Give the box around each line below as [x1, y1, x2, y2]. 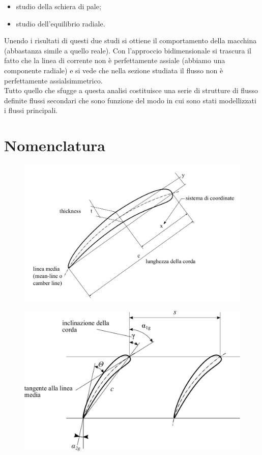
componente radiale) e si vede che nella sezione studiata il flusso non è [4, 65, 223, 75]
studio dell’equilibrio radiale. [16, 18, 105, 29]
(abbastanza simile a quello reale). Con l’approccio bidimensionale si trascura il [4, 45, 251, 55]
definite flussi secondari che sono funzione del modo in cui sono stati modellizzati [4, 95, 256, 105]
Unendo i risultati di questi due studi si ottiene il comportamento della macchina [4, 35, 257, 46]
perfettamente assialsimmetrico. [4, 75, 103, 86]
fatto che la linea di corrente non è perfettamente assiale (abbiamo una [4, 55, 225, 66]
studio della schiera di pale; [16, 1, 101, 11]
